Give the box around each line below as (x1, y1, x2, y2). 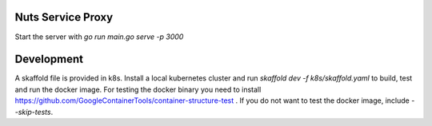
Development (14, 53, 84, 66)
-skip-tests (14, 107, 51, 116)
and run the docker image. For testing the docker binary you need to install (14, 85, 262, 94)
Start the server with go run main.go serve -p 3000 (14, 32, 184, 41)
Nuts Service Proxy (14, 10, 114, 24)
